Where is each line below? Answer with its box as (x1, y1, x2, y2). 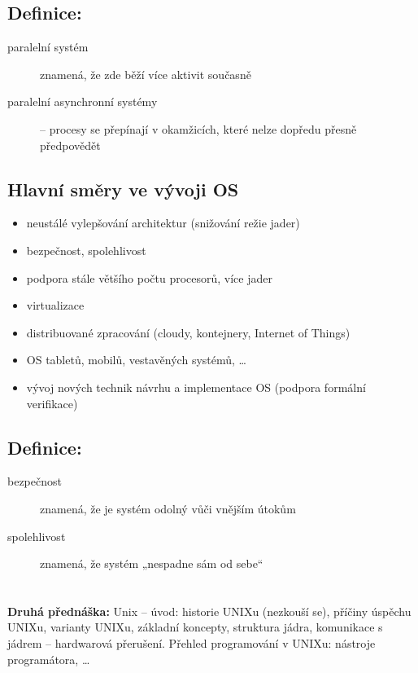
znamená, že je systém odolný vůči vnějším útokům (40, 499, 296, 517)
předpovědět (40, 136, 101, 153)
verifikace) (26, 394, 78, 411)
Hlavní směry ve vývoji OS (7, 176, 239, 201)
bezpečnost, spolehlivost (26, 241, 146, 258)
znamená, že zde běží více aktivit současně (40, 65, 251, 82)
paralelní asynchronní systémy (7, 93, 158, 110)
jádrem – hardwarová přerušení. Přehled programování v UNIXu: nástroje (7, 635, 376, 652)
